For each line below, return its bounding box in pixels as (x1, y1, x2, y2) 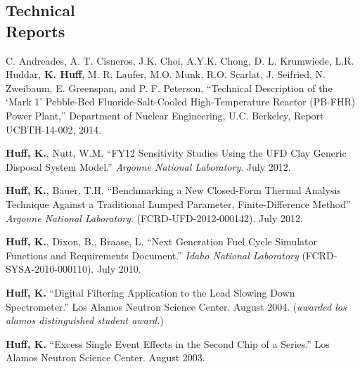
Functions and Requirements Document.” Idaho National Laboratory (6, 247, 299, 262)
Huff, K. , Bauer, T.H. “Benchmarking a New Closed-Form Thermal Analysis (6, 183, 341, 198)
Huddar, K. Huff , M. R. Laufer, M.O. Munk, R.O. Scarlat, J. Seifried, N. (6, 67, 326, 82)
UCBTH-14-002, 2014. (6, 122, 101, 136)
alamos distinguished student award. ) (6, 313, 164, 328)
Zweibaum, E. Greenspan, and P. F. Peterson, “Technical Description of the (6, 80, 333, 95)
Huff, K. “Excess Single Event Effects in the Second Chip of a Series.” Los (6, 336, 330, 351)
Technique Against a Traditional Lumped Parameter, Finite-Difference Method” (6, 196, 351, 211)
